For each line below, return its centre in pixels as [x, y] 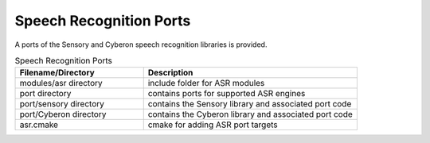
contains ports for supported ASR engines [227, 94]
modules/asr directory [61, 83]
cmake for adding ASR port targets [213, 125]
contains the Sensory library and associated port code [250, 104]
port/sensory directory [62, 104]
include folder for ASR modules [206, 83]
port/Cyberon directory [63, 114]
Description [170, 73]
